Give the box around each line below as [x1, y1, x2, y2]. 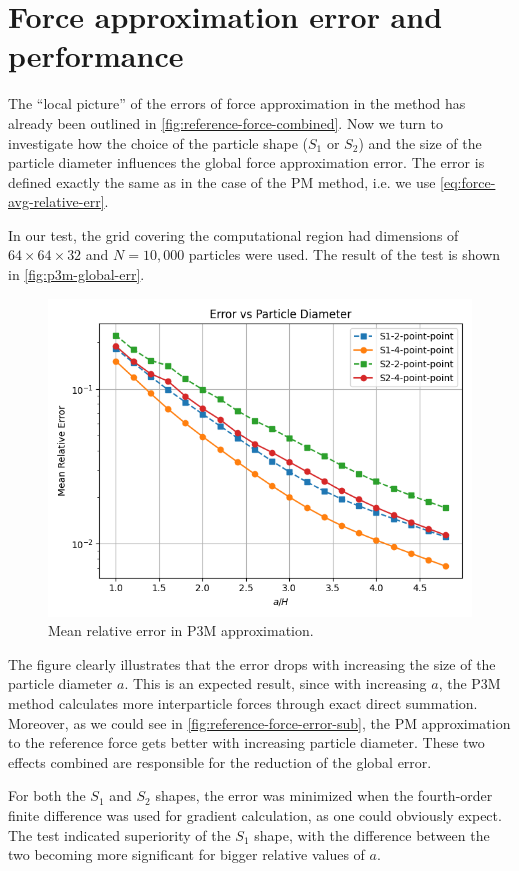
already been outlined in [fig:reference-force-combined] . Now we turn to [8, 112, 443, 133]
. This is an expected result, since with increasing [124, 673, 427, 694]
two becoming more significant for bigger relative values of [8, 844, 365, 865]
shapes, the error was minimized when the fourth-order [155, 785, 493, 806]
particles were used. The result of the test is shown [188, 244, 501, 265]
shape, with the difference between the [254, 824, 490, 845]
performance [8, 35, 184, 76]
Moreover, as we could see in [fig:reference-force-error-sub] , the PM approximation [8, 712, 511, 733]
